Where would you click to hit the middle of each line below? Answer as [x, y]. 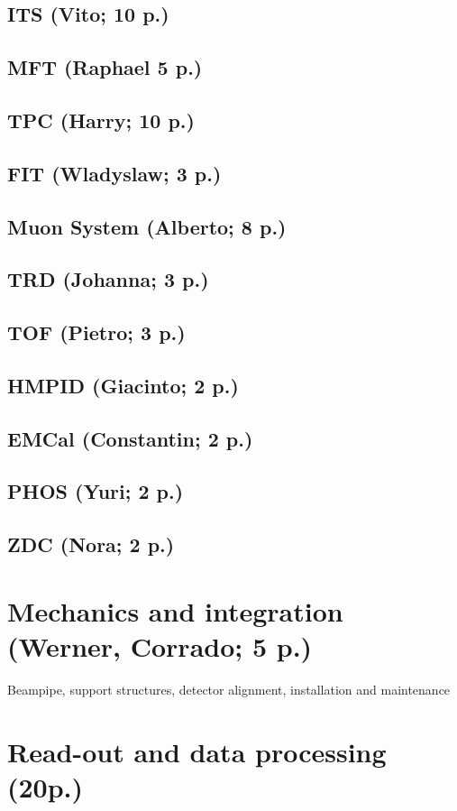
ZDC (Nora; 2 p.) [91, 544]
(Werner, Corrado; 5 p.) [160, 645]
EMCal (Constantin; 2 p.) [130, 438]
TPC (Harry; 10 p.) [101, 120]
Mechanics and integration [175, 610]
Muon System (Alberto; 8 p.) [147, 226]
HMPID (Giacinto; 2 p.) [123, 385]
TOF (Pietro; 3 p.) [96, 332]
